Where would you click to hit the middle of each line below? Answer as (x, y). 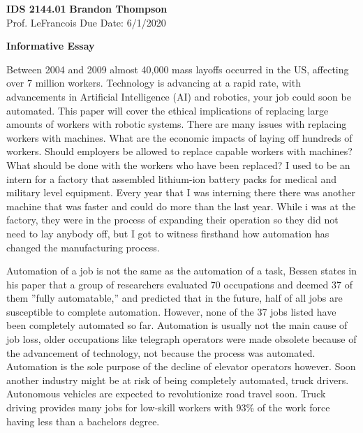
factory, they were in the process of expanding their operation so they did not (172, 220)
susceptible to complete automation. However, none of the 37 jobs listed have (171, 311)
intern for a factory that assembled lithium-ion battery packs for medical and (171, 178)
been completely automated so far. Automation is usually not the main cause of (177, 325)
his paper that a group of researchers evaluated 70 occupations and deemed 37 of (179, 284)
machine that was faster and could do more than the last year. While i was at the (181, 206)
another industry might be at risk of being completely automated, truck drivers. (178, 380)
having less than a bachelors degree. (83, 421)
